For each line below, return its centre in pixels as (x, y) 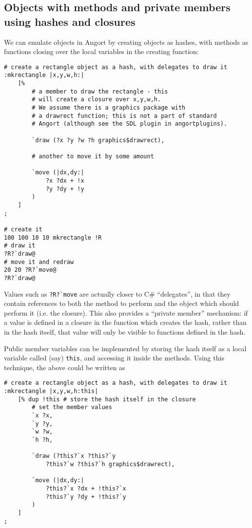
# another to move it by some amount (93, 156)
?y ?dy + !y (65, 189)
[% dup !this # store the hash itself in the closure (107, 399)
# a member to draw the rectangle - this (100, 91)
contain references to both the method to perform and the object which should (122, 303)
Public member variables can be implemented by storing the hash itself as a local (125, 348)
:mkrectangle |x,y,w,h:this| (51, 391)
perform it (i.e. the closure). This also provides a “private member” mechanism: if (126, 312)
